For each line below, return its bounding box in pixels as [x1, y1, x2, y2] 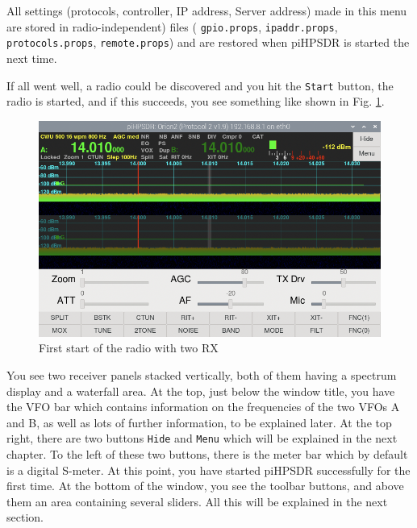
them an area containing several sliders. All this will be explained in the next [6, 493, 388, 509]
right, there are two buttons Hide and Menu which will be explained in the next [6, 430, 398, 447]
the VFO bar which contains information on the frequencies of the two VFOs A [6, 398, 400, 415]
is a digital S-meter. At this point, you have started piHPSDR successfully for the [6, 461, 411, 478]
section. [6, 509, 44, 526]
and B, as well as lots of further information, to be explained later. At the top [6, 414, 392, 430]
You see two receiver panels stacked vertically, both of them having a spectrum [6, 366, 397, 383]
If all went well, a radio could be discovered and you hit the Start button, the [6, 77, 394, 94]
